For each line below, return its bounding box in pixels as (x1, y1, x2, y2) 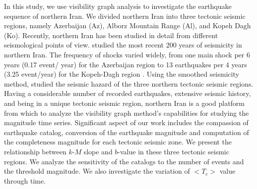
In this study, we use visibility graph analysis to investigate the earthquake (4, 1, 232, 11)
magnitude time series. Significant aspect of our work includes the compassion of (4, 117, 249, 128)
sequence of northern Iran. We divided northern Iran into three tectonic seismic (4, 10, 246, 21)
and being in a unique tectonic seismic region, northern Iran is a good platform (4, 97, 245, 108)
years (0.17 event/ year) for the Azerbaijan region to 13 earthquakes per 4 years (4, 59, 247, 69)
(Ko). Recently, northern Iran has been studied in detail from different (4, 30, 218, 40)
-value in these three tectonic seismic (118, 146, 229, 156)
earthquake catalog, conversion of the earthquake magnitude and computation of (4, 127, 249, 137)
